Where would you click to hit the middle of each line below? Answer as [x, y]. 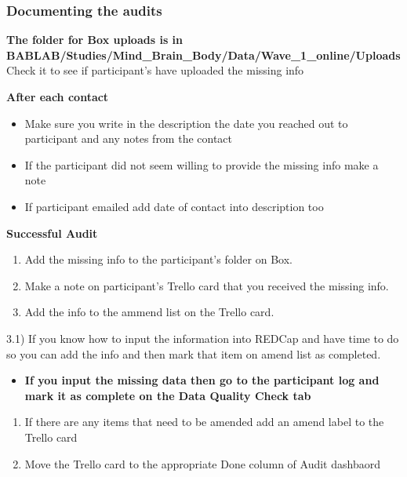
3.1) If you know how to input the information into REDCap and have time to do [203, 338]
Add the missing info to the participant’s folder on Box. [158, 259]
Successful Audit [52, 233]
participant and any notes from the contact [129, 138]
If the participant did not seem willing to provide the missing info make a [202, 164]
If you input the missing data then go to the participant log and [202, 380]
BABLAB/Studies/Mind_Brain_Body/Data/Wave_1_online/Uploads [203, 55]
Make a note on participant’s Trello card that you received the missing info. [207, 285]
